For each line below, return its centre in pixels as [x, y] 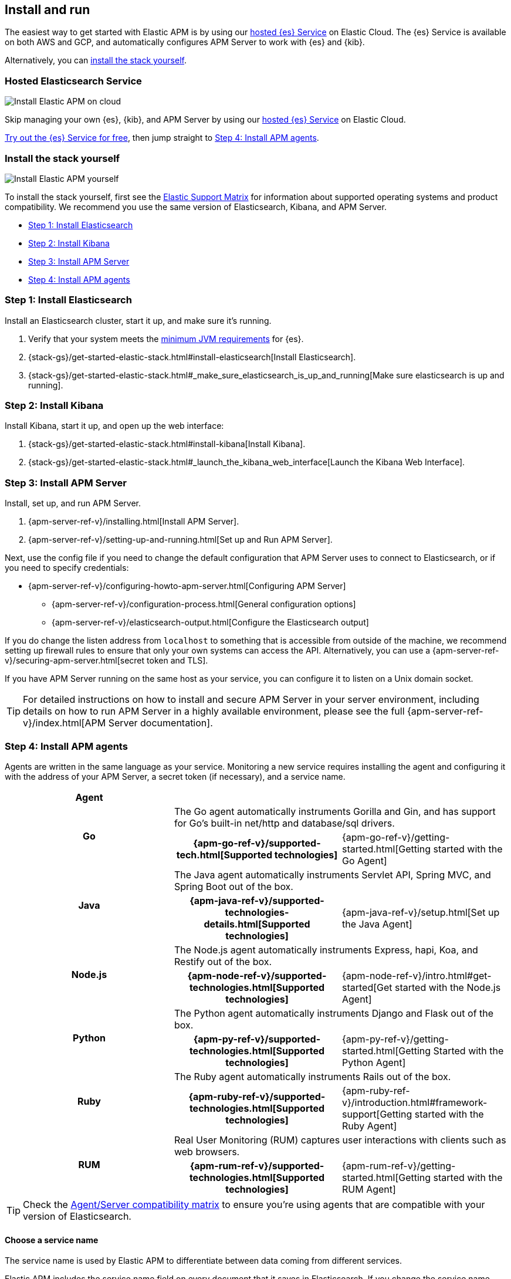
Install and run [48, 10]
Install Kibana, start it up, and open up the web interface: [114, 426]
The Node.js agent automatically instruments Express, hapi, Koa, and [326, 950]
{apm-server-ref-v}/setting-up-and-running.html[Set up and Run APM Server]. [180, 540]
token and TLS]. [177, 661]
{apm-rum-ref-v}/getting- [399, 1165]
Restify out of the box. [223, 961]
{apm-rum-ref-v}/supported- [257, 1165]
